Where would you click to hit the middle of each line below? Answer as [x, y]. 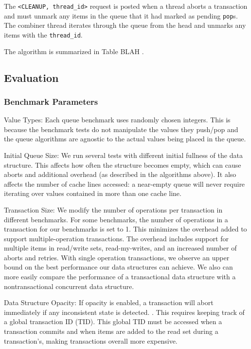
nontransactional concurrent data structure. [69, 286]
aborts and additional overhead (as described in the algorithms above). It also [120, 174]
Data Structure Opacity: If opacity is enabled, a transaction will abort [109, 302]
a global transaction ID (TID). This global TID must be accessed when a [113, 321]
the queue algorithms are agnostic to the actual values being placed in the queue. [125, 139]
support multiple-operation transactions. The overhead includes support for [116, 238]
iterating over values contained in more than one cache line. [93, 193]
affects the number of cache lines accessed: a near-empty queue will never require [125, 184]
